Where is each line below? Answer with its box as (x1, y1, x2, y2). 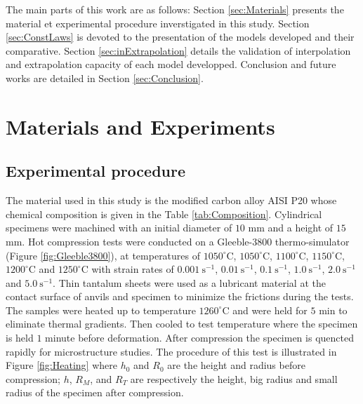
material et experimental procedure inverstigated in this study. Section (6, 15, 310, 30)
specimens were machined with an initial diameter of (6, 220, 232, 235)
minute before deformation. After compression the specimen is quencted (45, 330, 354, 345)
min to (319, 302, 348, 317)
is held (6, 330, 34, 345)
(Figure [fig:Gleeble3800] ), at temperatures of (6, 248, 201, 262)
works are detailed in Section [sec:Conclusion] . (6, 70, 204, 85)
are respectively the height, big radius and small (130, 371, 338, 386)
